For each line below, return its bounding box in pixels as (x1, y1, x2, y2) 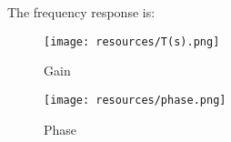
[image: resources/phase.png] (44, 93, 226, 106)
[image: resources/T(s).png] (44, 35, 220, 48)
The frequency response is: (7, 3, 156, 21)
